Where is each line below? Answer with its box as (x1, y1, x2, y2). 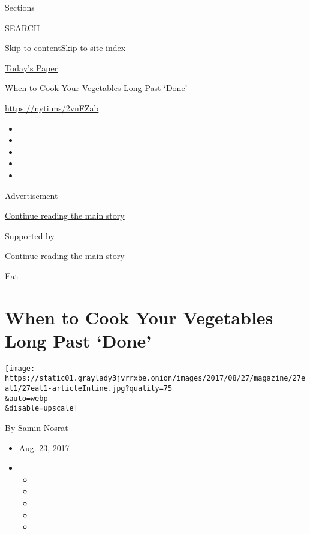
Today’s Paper (5, 61, 58, 74)
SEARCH (5, 21, 40, 34)
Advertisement (5, 189, 58, 201)
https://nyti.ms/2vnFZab (5, 101, 99, 114)
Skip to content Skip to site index (5, 41, 126, 54)
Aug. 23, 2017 (19, 441, 70, 454)
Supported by (5, 229, 55, 242)
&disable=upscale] (5, 404, 78, 413)
